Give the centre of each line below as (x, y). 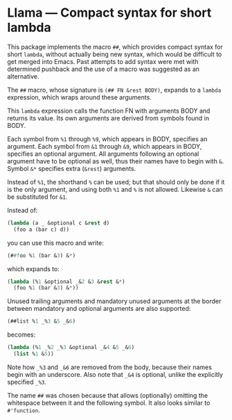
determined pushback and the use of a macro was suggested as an (103, 69)
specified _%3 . (27, 382)
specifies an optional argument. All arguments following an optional (103, 154)
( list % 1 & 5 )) (34, 354)
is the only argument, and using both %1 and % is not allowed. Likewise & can (115, 189)
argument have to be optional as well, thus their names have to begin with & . (116, 161)
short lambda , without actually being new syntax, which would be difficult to (115, 54)
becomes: (21, 334)
